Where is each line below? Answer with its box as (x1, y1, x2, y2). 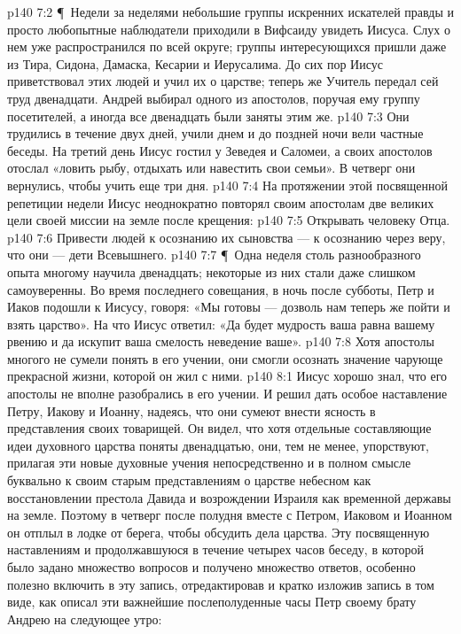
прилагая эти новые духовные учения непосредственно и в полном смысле (7, 453, 411, 472)
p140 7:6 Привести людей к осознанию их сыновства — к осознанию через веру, (7, 228, 446, 246)
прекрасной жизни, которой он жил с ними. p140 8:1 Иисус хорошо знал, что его (7, 367, 448, 385)
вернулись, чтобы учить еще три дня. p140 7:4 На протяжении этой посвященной (7, 175, 449, 194)
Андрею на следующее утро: (7, 609, 162, 628)
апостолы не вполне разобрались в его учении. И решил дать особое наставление (7, 384, 448, 403)
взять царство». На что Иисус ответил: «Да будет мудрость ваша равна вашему (7, 314, 435, 333)
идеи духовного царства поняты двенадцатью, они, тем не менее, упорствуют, (7, 436, 429, 454)
